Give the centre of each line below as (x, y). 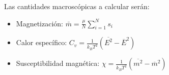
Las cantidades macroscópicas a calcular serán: (77, 6)
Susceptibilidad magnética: (58, 63)
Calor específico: (41, 42)
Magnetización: (39, 23)
